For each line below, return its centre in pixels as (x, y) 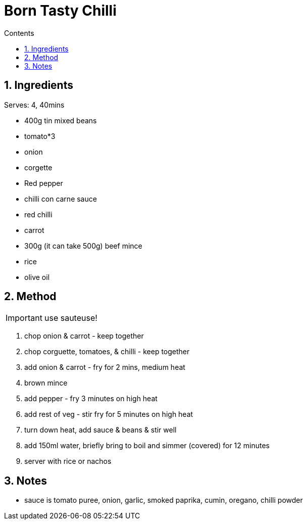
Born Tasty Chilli (60, 11)
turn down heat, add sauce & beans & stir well (100, 430)
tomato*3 (40, 136)
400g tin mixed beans (61, 120)
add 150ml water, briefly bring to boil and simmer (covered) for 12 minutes (147, 446)
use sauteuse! (71, 318)
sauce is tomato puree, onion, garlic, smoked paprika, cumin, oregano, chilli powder (164, 500)
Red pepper (44, 183)
